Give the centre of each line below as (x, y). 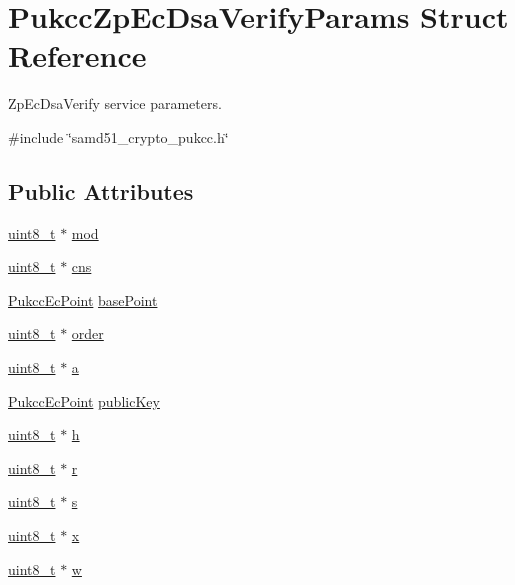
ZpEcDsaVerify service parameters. (115, 103)
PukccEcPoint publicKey (84, 400)
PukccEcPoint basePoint (83, 299)
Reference (77, 55)
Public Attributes (101, 190)
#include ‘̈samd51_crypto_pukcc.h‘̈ (118, 136)
